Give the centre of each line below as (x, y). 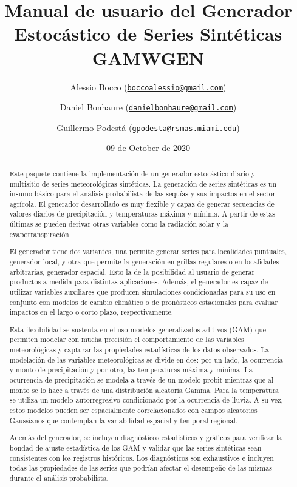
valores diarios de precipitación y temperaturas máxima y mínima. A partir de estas (142, 214)
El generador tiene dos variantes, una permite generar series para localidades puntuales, (148, 251)
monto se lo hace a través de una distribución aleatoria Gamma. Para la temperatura (144, 390)
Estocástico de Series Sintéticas (148, 34)
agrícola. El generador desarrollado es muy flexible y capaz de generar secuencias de (142, 203)
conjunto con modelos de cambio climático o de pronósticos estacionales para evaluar (144, 302)
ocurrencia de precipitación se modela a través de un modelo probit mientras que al (142, 380)
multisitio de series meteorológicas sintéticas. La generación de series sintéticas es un (143, 183)
